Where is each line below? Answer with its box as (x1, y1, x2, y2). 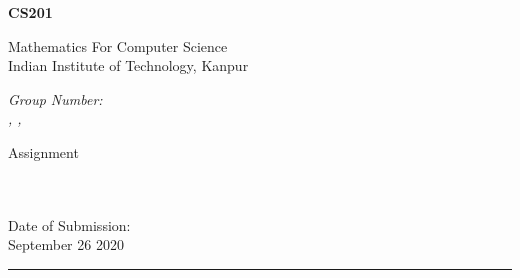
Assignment (8, 141, 79, 162)
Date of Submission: (8, 214, 131, 235)
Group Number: (8, 88, 103, 109)
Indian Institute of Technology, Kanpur (8, 55, 249, 76)
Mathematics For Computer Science (8, 35, 228, 56)
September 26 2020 (8, 234, 124, 255)
